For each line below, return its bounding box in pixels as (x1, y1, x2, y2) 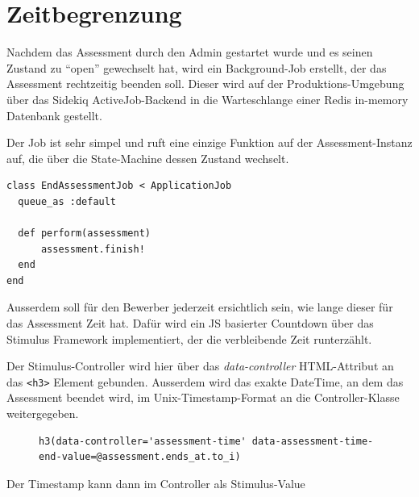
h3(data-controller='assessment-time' (39, 435, 247, 447)
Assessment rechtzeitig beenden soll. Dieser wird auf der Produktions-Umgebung (6, 75, 404, 92)
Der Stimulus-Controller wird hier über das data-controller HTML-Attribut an (6, 357, 394, 374)
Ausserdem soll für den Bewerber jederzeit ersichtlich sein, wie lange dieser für (6, 299, 393, 315)
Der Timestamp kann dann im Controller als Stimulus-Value (6, 474, 305, 491)
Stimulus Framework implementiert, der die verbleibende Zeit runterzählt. (6, 330, 372, 347)
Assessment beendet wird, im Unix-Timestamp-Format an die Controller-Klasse (6, 389, 400, 406)
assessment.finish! (40, 243, 145, 255)
